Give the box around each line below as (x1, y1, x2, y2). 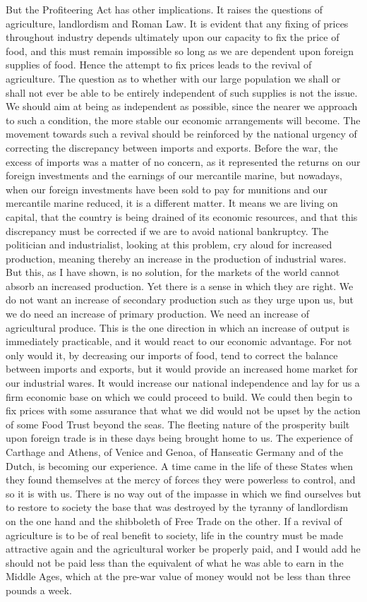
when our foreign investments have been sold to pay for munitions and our (6, 181, 327, 196)
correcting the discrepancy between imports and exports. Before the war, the (6, 140, 338, 155)
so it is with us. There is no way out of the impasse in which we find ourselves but (6, 486, 361, 500)
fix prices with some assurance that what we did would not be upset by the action (6, 403, 361, 418)
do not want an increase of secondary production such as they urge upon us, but (6, 292, 354, 307)
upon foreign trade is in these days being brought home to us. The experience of (6, 431, 353, 445)
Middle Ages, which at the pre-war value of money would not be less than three (6, 569, 351, 584)
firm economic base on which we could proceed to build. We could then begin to (6, 389, 352, 404)
